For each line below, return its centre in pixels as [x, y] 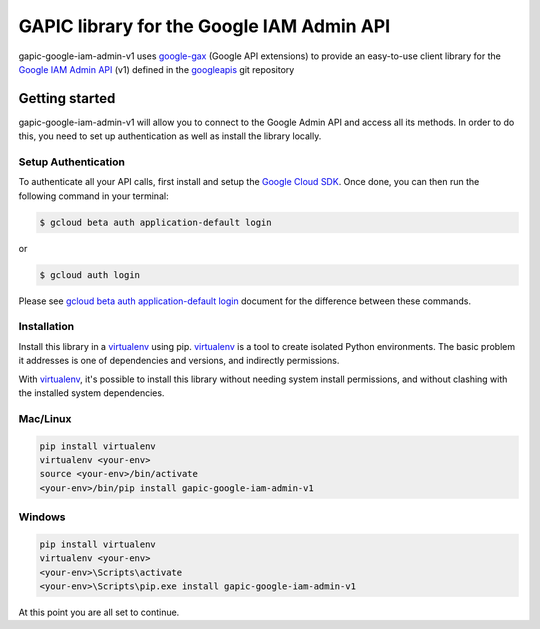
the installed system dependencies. [91, 393]
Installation [46, 327]
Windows [42, 517]
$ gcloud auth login [89, 274]
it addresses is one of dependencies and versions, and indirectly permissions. [179, 361]
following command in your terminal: [93, 196]
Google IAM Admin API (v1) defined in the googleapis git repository [156, 69]
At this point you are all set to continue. [99, 612]
